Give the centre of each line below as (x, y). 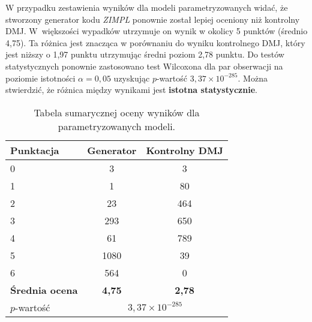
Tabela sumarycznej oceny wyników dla (117, 112)
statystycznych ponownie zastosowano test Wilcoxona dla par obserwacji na (144, 66)
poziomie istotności (40, 78)
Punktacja (35, 150)
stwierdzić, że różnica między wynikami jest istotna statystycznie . (131, 90)
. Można (253, 78)
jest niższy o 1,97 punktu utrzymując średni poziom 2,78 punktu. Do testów (145, 54)
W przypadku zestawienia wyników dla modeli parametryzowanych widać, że (147, 7)
